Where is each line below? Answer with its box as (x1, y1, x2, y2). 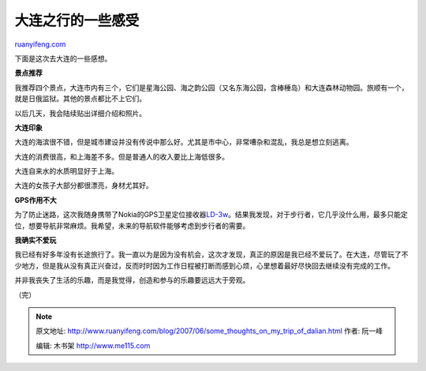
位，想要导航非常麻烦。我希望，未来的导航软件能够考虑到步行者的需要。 (14, 221, 250, 230)
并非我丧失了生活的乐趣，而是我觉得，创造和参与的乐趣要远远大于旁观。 (14, 275, 250, 285)
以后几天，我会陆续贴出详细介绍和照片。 (14, 108, 146, 118)
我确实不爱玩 (14, 235, 57, 245)
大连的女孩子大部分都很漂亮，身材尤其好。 (14, 181, 153, 190)
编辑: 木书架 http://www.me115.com (35, 340, 151, 350)
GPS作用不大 (14, 195, 57, 204)
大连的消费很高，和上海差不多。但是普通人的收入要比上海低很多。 (14, 152, 229, 161)
